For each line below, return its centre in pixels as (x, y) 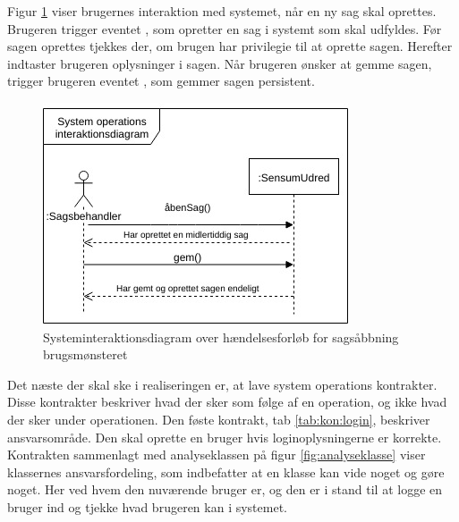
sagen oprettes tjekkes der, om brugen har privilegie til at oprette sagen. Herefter (230, 46)
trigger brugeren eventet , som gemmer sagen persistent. (161, 81)
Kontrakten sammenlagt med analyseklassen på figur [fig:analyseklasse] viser (217, 455)
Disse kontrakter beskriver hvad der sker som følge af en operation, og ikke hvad (227, 402)
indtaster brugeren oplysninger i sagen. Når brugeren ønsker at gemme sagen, (220, 63)
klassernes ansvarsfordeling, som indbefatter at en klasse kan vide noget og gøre (226, 471)
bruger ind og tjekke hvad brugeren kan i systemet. (147, 506)
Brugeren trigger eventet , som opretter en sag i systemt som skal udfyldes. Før (225, 28)
